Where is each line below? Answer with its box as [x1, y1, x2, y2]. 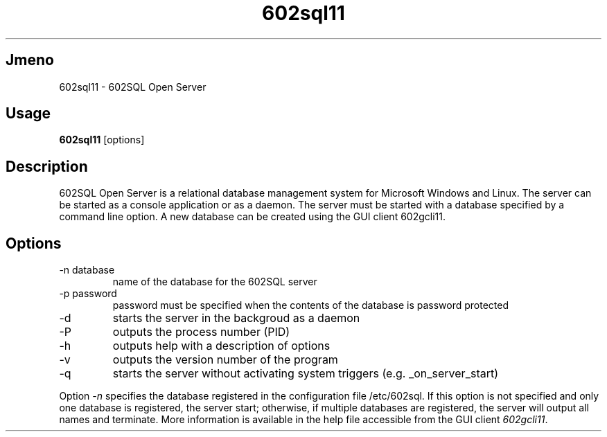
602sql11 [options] [59, 134, 145, 146]
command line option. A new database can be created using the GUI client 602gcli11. [59, 211, 446, 223]
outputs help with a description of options [112, 339, 331, 353]
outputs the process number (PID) [112, 325, 290, 339]
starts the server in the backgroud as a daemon [112, 311, 360, 325]
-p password [59, 287, 117, 300]
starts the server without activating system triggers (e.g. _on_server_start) [112, 366, 499, 381]
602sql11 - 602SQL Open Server [59, 80, 206, 93]
